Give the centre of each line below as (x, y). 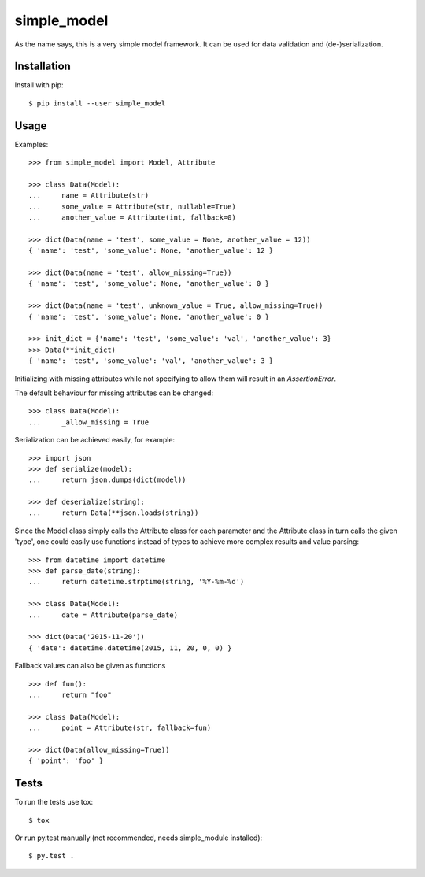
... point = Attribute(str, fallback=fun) (120, 728)
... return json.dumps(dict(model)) (107, 480)
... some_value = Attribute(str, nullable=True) (132, 206)
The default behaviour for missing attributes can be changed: (114, 393)
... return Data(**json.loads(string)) (114, 513)
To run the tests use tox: (54, 802)
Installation (42, 67)
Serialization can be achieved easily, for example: (95, 440)
